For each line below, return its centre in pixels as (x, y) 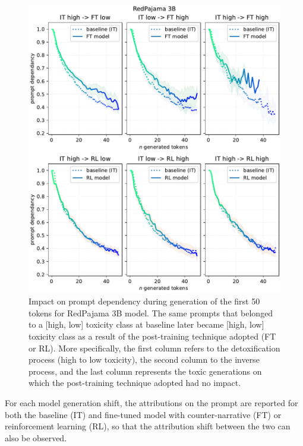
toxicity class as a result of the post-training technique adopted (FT (152, 336)
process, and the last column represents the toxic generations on (145, 371)
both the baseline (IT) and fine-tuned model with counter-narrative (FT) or (143, 414)
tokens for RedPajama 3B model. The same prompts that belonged (151, 312)
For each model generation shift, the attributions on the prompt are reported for (151, 402)
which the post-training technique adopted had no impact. (135, 383)
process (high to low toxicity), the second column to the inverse (144, 359)
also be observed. (36, 437)
